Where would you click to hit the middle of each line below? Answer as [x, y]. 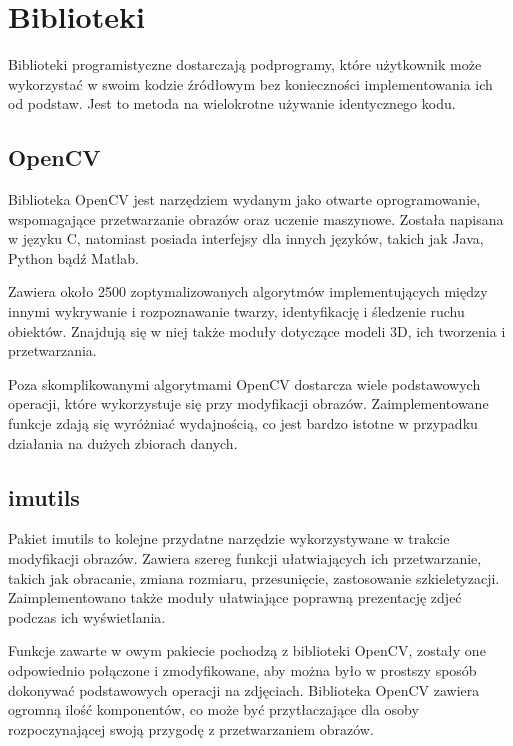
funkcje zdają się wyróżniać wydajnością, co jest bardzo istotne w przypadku [243, 423]
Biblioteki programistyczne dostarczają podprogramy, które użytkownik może [245, 64]
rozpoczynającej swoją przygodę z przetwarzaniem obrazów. [191, 728]
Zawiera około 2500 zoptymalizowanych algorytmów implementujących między [248, 291]
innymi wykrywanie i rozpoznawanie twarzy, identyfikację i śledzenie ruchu [236, 311]
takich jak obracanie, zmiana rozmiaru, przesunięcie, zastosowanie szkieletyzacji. [254, 577]
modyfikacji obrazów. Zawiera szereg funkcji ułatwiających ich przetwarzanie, [245, 558]
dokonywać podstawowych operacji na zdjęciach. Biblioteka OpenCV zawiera [244, 689]
